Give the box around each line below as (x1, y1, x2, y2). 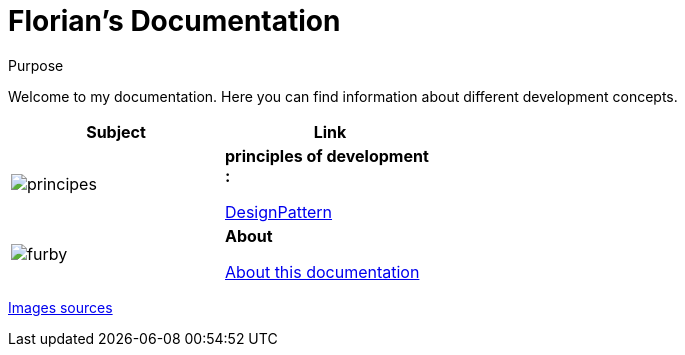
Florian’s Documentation (8, 4, 341, 38)
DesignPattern (225, 201, 333, 222)
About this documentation (225, 261, 420, 282)
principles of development (225, 145, 429, 166)
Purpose (8, 56, 64, 74)
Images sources (8, 298, 113, 316)
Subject (86, 121, 146, 142)
